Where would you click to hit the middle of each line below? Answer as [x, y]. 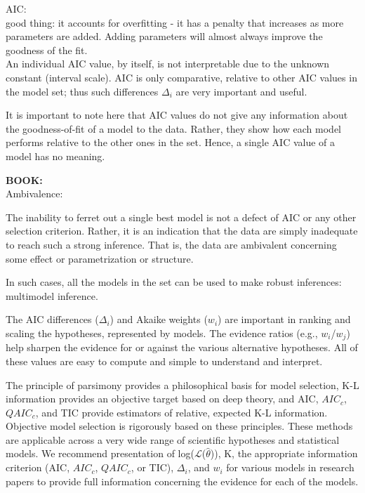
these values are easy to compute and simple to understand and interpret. [164, 361]
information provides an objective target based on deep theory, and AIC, [162, 399]
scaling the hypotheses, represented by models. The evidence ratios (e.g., [162, 333]
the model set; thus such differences [82, 91]
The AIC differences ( [52, 319]
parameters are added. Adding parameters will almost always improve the [164, 36]
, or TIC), [152, 467]
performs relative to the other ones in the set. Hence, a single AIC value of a [171, 142]
